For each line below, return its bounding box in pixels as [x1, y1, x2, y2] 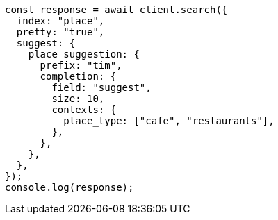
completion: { [40, 71, 117, 82]
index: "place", [16, 15, 105, 26]
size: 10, [51, 93, 105, 104]
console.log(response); [5, 182, 134, 193]
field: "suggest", [51, 82, 152, 93]
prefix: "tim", [40, 60, 122, 71]
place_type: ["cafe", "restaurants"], [63, 115, 275, 126]
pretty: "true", [16, 26, 105, 37]
